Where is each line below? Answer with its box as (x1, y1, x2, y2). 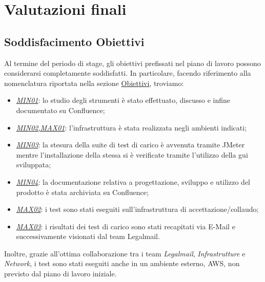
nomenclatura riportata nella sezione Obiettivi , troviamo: (4, 77, 184, 88)
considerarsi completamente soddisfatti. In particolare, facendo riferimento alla (4, 68, 251, 78)
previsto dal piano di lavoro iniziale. (4, 268, 117, 279)
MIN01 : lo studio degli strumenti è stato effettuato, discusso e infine (16, 95, 231, 105)
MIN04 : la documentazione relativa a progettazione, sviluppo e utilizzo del (16, 176, 251, 187)
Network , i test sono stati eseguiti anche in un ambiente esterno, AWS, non (4, 258, 240, 269)
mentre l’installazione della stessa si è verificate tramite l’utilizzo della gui (16, 149, 248, 160)
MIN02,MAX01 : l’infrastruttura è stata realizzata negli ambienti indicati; (16, 122, 247, 133)
